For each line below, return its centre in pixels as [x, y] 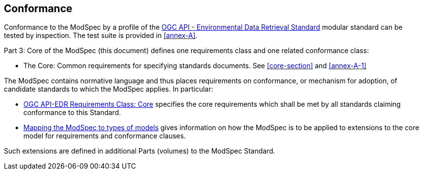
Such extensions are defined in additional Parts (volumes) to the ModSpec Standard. [140, 151]
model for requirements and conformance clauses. [105, 136]
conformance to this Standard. [72, 113]
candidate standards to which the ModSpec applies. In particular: [109, 89]
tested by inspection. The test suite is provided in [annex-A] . [101, 36]
